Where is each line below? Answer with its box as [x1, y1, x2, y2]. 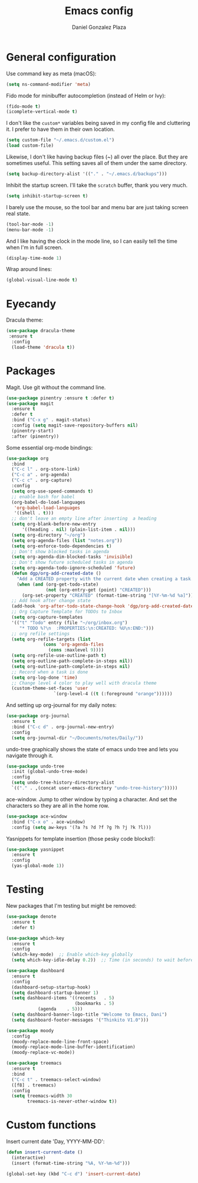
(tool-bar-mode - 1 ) [6, 221, 54, 227]
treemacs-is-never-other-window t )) [27, 1099, 117, 1105]
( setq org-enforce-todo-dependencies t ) [11, 543, 112, 549]
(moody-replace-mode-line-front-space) [11, 1039, 110, 1045]
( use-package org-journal [6, 713, 70, 719]
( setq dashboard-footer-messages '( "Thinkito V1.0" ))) [11, 1017, 149, 1023]
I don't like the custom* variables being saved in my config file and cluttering [6, 120, 190, 127]
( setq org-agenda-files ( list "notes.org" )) [11, 537, 123, 543]
